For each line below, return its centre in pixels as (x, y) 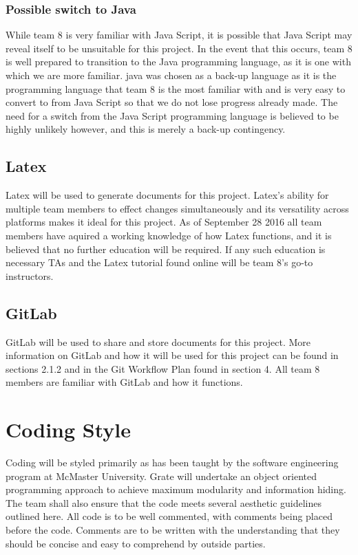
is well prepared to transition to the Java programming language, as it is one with (178, 62)
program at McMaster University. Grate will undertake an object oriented (161, 476)
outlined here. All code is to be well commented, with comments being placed (169, 516)
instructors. (30, 275)
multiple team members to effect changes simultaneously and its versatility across (177, 208)
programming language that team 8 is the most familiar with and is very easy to (176, 88)
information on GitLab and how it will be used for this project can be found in (172, 355)
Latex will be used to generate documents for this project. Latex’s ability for (167, 195)
